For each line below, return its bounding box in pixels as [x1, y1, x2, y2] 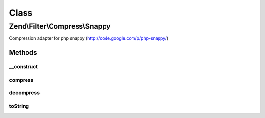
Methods [9, 48, 37, 57]
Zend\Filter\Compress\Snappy [9, 22, 111, 30]
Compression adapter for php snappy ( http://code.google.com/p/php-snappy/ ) [9, 35, 169, 41]
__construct [9, 63, 38, 70]
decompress [9, 89, 40, 96]
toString [9, 102, 29, 109]
